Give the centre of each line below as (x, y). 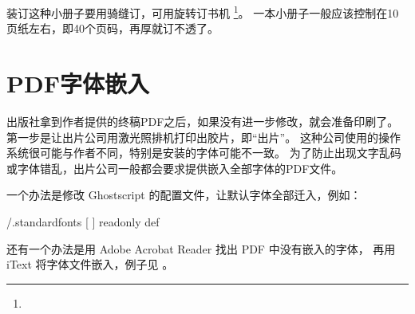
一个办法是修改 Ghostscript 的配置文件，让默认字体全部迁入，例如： (184, 195)
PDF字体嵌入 (78, 83)
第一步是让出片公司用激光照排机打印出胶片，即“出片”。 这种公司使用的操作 (204, 137)
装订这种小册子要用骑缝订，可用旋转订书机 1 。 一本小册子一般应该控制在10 (203, 12)
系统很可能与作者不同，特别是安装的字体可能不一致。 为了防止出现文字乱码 (204, 153)
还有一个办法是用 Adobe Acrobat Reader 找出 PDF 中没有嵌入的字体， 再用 (201, 248)
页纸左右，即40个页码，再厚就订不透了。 (113, 28)
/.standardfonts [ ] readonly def (83, 221)
